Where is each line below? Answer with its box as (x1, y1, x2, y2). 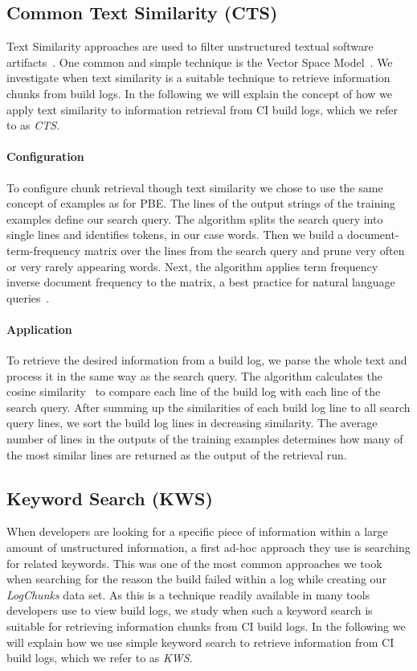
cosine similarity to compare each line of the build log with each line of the (6, 383, 381, 400)
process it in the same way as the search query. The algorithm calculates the (6, 367, 382, 384)
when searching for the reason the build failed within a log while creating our (6, 570, 386, 587)
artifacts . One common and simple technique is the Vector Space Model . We (6, 53, 393, 70)
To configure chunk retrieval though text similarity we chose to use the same (6, 179, 383, 196)
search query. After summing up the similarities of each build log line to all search (6, 398, 411, 415)
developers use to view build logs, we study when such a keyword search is (6, 602, 373, 619)
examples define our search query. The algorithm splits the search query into (6, 210, 383, 227)
